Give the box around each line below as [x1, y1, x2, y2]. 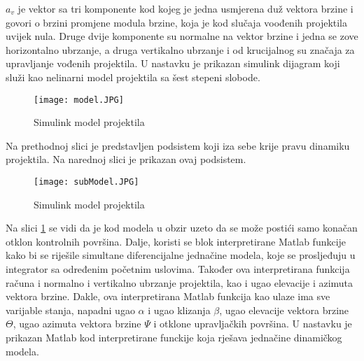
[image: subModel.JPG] [34, 177, 139, 187]
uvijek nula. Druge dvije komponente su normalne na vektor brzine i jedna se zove [6, 29, 358, 43]
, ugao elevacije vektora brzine [219, 302, 349, 317]
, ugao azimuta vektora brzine [13, 316, 141, 331]
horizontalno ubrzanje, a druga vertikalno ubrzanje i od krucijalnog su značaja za [6, 42, 355, 57]
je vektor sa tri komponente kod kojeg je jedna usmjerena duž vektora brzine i [17, 1, 353, 15]
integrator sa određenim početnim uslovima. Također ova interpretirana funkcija [6, 262, 350, 276]
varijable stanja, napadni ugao [6, 302, 135, 317]
